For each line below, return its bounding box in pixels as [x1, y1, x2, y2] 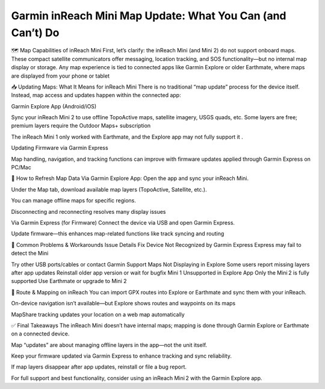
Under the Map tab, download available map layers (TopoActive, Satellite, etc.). [11, 185, 207, 193]
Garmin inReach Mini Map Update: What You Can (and [11, 9, 286, 22]
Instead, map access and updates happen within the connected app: [11, 92, 181, 99]
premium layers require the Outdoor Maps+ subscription [11, 122, 151, 129]
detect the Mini [11, 250, 49, 257]
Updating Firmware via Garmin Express [11, 145, 108, 152]
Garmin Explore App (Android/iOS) [11, 102, 97, 110]
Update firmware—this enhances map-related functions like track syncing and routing [11, 230, 224, 237]
